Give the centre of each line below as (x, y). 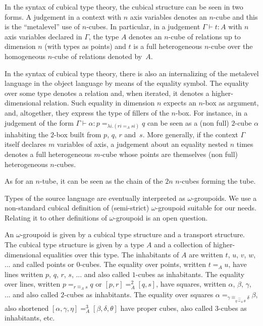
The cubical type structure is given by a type (74, 245)
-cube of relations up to (204, 36)
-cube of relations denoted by (97, 56)
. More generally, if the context (190, 134)
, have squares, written (191, 284)
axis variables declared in (43, 36)
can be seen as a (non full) (188, 122)
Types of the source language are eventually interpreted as (95, 198)
